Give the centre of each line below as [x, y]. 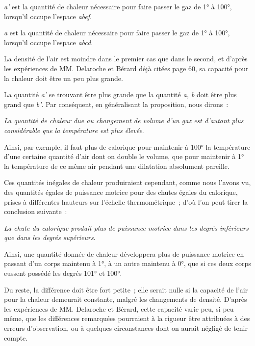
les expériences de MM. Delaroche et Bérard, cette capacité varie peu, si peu [119, 308]
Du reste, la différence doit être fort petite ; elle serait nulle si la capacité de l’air [126, 289]
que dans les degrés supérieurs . [50, 237]
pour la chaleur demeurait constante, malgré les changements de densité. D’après [126, 299]
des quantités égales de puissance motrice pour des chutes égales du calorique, [121, 192]
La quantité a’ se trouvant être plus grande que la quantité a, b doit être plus [120, 94]
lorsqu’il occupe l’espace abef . [48, 16]
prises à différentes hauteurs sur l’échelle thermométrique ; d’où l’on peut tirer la [126, 201]
